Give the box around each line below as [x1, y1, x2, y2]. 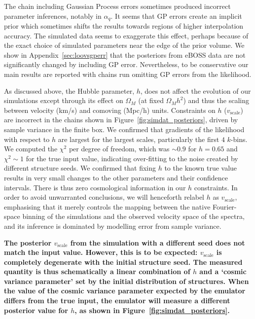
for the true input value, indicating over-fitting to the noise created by [26, 153, 238, 163]
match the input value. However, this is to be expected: [4, 247, 198, 257]
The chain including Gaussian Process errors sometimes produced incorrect [4, 1, 231, 11]
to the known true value [164, 163, 237, 173]
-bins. [230, 134, 248, 144]
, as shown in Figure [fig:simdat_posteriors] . [74, 305, 230, 315]
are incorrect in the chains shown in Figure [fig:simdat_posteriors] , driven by [4, 114, 238, 125]
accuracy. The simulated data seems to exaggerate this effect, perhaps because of [4, 30, 249, 40]
